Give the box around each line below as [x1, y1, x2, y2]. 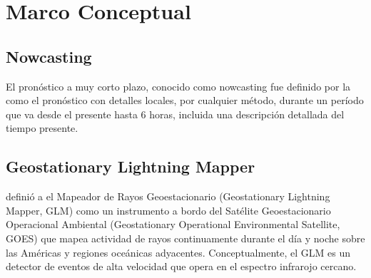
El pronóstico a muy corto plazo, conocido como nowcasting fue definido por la [6, 78, 351, 93]
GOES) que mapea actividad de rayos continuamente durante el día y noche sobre [6, 230, 365, 245]
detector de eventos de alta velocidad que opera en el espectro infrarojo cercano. [6, 259, 357, 274]
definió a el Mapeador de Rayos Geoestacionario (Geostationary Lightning [6, 189, 330, 204]
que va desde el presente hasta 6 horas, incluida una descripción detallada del [6, 106, 345, 121]
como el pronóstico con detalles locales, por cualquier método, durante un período [6, 93, 364, 108]
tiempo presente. [6, 120, 78, 135]
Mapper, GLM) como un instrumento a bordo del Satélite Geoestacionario [6, 202, 331, 217]
